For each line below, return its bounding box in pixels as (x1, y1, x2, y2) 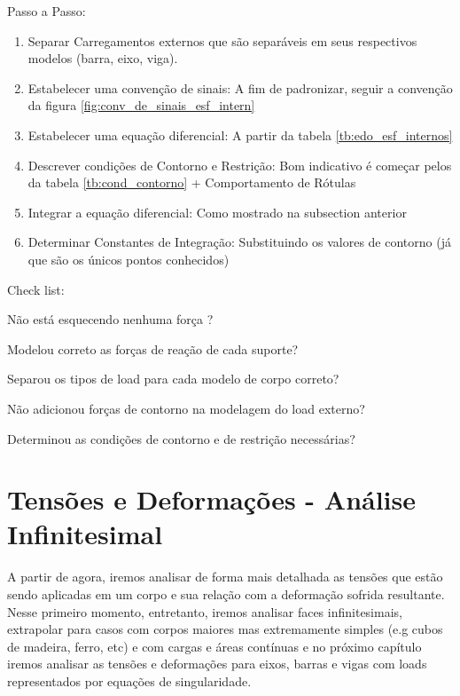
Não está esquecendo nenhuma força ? (7, 310, 214, 328)
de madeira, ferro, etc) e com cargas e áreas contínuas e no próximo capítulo (7, 637, 422, 655)
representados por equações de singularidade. (7, 671, 252, 690)
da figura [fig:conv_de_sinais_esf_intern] (27, 96, 255, 115)
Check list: (7, 280, 65, 298)
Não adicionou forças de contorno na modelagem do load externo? (7, 399, 365, 417)
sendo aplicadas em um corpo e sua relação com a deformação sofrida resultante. (7, 585, 445, 603)
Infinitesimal (7, 516, 163, 552)
